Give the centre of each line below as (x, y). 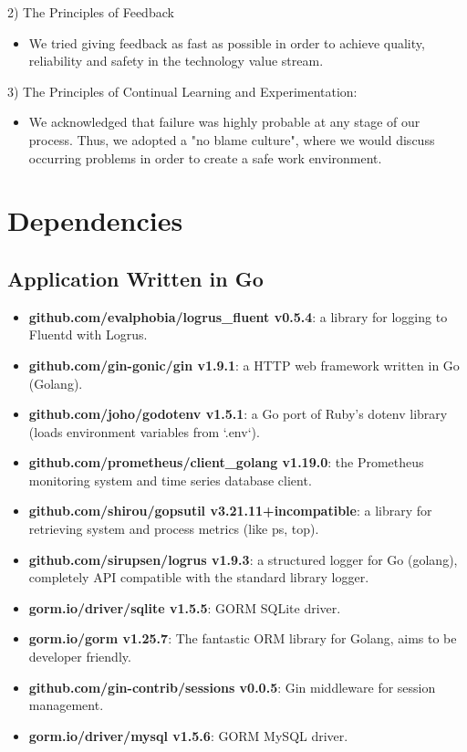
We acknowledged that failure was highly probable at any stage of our (224, 122)
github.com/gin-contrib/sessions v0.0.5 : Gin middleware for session (232, 687)
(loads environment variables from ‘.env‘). (144, 431)
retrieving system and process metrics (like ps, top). (174, 529)
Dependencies (95, 220)
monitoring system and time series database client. (170, 480)
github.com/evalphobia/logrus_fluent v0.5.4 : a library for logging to (238, 316)
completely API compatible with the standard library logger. (199, 577)
